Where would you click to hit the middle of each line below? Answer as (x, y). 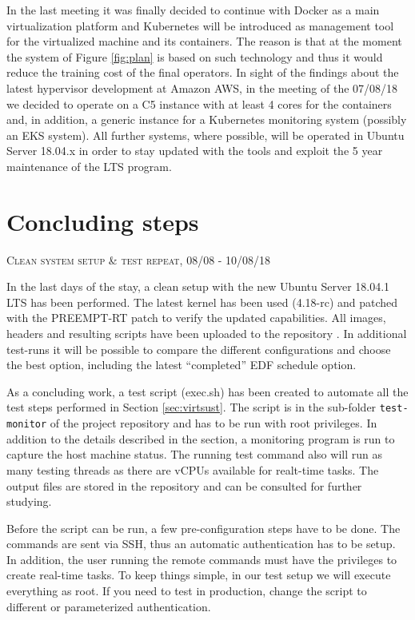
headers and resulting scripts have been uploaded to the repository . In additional (207, 334)
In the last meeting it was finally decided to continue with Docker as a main (193, 10)
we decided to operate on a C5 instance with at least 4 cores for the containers (199, 103)
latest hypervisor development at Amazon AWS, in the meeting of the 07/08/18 (202, 87)
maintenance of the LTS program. (89, 166)
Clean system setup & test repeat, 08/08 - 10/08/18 (139, 259)
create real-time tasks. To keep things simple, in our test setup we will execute (199, 575)
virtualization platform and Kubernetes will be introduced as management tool (200, 25)
